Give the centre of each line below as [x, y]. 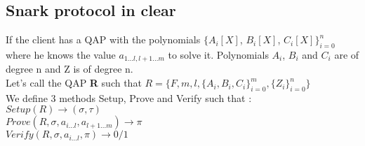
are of [347, 54]
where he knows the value [61, 54]
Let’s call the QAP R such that [74, 83]
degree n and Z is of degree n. [69, 69]
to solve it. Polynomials [218, 54]
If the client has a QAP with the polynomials [103, 39]
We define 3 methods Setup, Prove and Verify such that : [129, 97]
